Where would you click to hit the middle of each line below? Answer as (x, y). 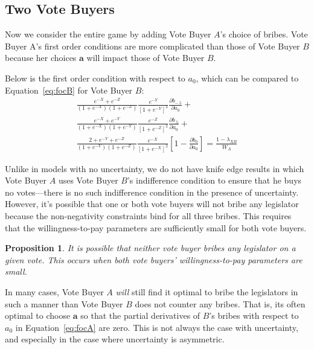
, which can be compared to (247, 78)
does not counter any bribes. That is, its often (220, 303)
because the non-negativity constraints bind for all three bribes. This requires (148, 215)
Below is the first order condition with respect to (95, 78)
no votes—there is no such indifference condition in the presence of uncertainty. (152, 192)
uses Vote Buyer (88, 180)
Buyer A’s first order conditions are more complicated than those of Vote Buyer (152, 46)
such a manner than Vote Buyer (64, 303)
